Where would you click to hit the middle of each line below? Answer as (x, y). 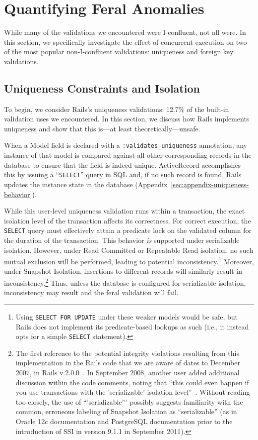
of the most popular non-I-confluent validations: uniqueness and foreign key (119, 52)
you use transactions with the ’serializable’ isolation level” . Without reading (133, 392)
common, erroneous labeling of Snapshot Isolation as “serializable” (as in (126, 411)
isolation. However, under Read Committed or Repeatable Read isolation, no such (129, 250)
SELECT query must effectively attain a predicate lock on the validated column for (128, 230)
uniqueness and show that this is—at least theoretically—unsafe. (102, 128)
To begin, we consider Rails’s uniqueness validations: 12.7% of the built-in (117, 109)
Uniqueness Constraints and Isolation (102, 88)
